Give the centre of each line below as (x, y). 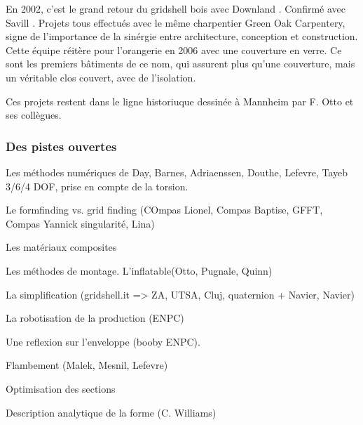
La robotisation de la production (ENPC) (95, 318)
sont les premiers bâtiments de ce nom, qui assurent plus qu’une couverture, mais (180, 64)
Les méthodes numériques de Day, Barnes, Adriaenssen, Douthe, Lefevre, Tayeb (177, 172)
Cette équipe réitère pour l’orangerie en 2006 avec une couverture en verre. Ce (174, 50)
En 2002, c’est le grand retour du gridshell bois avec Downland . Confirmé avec (176, 8)
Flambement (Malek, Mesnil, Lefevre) (87, 365)
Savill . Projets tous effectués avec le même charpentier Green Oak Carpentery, (176, 22)
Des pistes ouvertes (61, 146)
